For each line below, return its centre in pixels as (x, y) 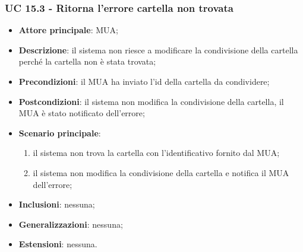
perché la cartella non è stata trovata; (87, 61)
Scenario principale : (60, 133)
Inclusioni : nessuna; (57, 204)
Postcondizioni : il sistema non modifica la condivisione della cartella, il (151, 101)
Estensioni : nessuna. (58, 244)
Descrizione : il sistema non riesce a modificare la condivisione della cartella (158, 50)
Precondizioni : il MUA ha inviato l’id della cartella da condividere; (144, 81)
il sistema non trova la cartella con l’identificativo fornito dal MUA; (156, 153)
